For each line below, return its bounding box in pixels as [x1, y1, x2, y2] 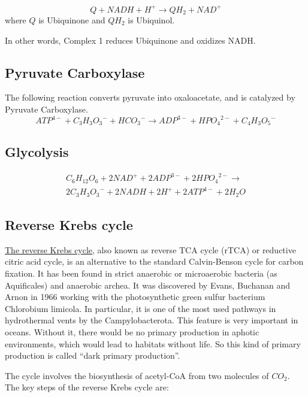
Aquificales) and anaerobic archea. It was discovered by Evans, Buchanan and [5, 278, 291, 291]
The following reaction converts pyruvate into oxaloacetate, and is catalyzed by [5, 91, 295, 104]
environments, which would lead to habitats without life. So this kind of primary [5, 337, 301, 350]
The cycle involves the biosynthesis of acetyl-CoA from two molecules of [5, 369, 269, 381]
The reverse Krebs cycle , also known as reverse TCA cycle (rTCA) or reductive [5, 243, 296, 256]
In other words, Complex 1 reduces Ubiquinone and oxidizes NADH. [5, 34, 256, 46]
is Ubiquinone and [38, 13, 105, 26]
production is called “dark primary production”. [5, 349, 180, 362]
